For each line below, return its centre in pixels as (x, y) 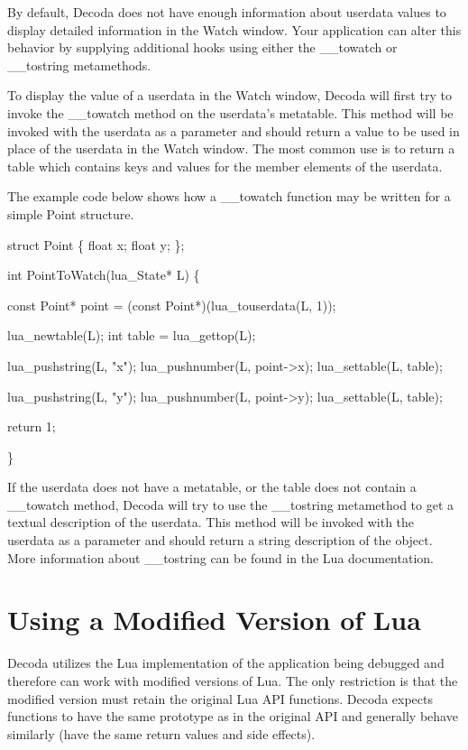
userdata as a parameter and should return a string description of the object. (220, 540)
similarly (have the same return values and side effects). (161, 733)
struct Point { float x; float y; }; (96, 244)
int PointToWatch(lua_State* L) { (104, 275)
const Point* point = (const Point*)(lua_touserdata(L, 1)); (172, 305)
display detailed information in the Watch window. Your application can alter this (234, 29)
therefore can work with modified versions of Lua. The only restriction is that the (233, 680)
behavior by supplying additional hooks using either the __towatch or (202, 47)
